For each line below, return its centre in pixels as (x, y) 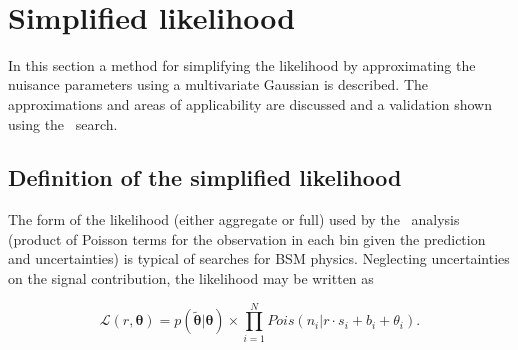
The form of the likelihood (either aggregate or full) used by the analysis (234, 219)
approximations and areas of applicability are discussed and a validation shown (250, 103)
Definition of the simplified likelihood (205, 177)
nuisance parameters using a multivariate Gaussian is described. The (218, 84)
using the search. (63, 123)
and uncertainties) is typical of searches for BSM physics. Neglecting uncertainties (259, 258)
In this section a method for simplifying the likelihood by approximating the (242, 64)
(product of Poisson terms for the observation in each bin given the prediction (247, 238)
